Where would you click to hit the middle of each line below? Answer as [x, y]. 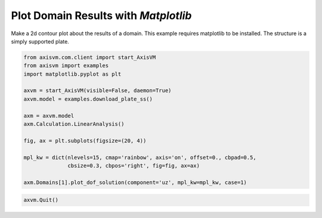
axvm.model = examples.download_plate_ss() [88, 99]
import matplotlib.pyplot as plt [72, 74]
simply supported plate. [40, 41]
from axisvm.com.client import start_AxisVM [90, 57]
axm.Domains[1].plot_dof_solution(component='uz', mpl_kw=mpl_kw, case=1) [135, 182]
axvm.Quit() [41, 200]
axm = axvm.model [49, 116]
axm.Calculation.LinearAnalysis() [74, 124]
